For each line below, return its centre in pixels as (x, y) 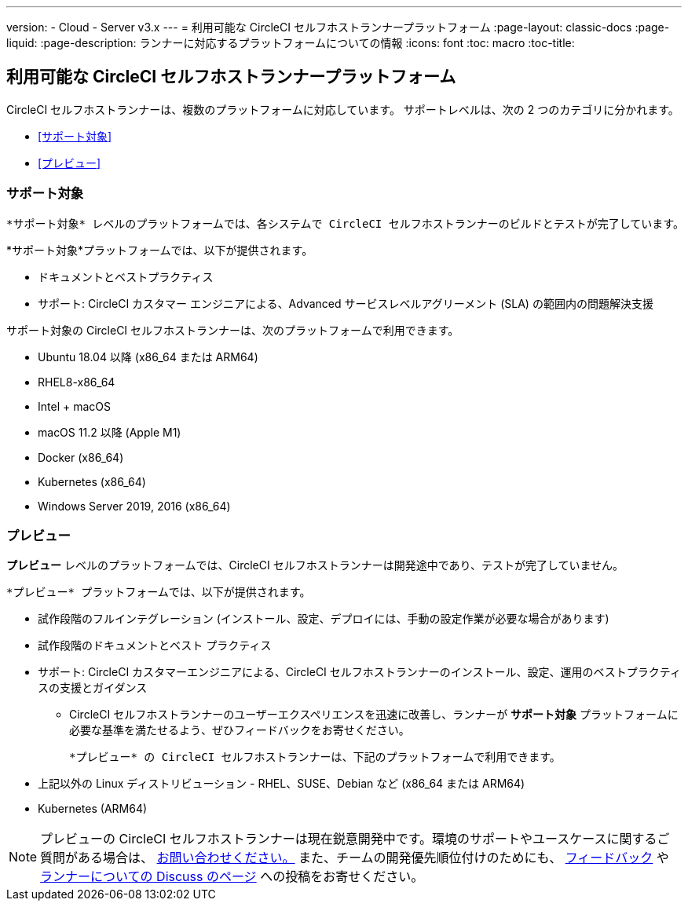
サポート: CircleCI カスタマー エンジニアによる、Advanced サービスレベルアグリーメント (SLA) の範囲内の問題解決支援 (346, 303)
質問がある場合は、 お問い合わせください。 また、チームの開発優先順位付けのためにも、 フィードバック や (355, 858)
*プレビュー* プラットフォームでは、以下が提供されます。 (159, 592)
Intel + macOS (74, 406)
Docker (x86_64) (81, 457)
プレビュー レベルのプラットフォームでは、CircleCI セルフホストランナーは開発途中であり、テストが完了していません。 (315, 565)
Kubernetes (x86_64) (92, 481)
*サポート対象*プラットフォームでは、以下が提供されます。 (160, 250)
